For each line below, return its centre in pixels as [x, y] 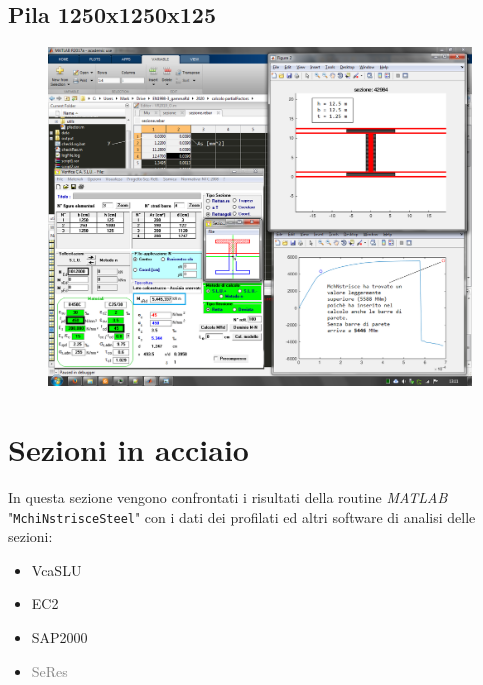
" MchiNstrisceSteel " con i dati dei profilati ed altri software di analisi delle [242, 516]
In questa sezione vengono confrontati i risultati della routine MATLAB [228, 497]
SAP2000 [59, 637]
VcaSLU [56, 569]
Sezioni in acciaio [128, 449]
